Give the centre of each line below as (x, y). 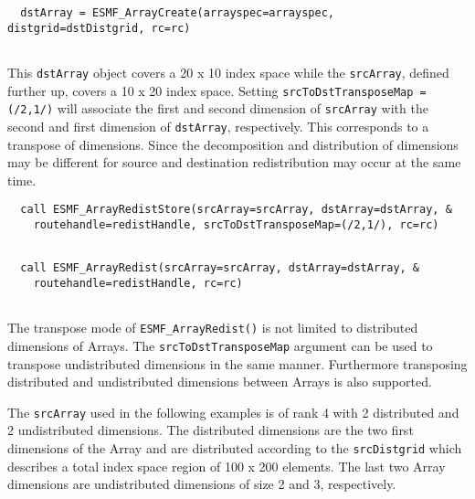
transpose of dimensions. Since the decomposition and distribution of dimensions (233, 144)
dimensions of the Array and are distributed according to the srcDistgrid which (235, 448)
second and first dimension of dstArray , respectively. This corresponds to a (218, 126)
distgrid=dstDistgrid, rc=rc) (99, 28)
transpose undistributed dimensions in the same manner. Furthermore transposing (237, 363)
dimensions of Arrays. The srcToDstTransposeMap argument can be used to (220, 345)
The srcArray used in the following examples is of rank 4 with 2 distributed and (233, 412)
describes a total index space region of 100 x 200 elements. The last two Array (227, 466)
